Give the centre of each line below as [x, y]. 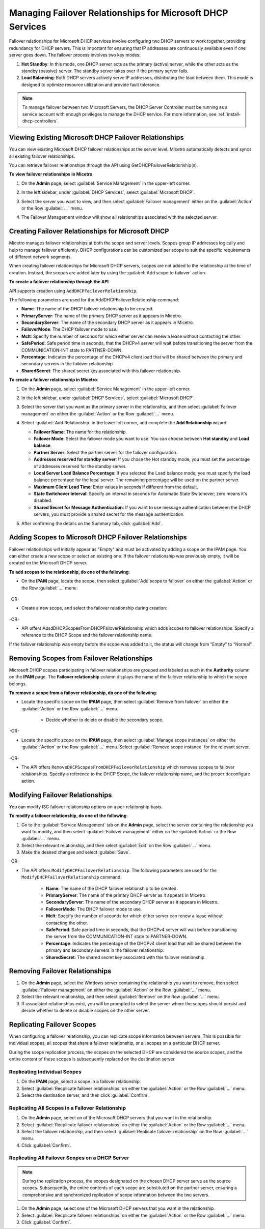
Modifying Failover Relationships [61, 795]
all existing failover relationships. [42, 156]
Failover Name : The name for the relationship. [80, 432]
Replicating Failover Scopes [53, 1024]
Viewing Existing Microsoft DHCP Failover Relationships [96, 138]
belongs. [18, 684]
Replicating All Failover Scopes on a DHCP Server [69, 1158]
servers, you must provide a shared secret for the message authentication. [109, 514]
